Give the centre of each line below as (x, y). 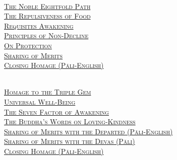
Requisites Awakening (39, 25)
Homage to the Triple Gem (48, 92)
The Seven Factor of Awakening (56, 111)
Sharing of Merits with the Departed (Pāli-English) (88, 131)
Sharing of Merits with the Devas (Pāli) (70, 141)
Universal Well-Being (40, 101)
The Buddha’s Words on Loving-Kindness (70, 122)
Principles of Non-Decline (46, 35)
